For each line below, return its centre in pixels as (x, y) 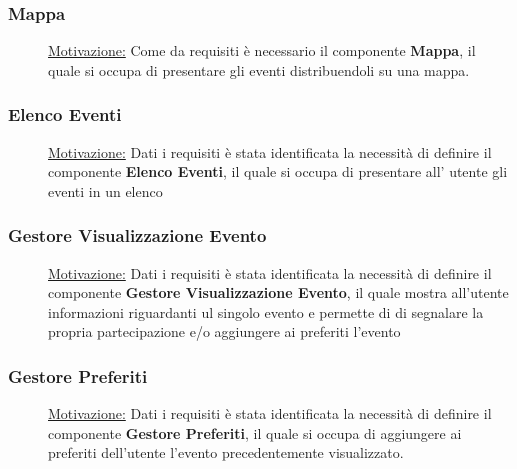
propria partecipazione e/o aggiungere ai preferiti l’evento (224, 331)
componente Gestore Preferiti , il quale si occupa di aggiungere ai (255, 432)
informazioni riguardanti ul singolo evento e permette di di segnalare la (266, 311)
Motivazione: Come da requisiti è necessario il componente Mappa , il (262, 50)
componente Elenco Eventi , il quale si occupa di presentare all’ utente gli (278, 171)
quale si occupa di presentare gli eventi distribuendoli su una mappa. (259, 69)
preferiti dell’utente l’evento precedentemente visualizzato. (226, 452)
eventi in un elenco (105, 190)
